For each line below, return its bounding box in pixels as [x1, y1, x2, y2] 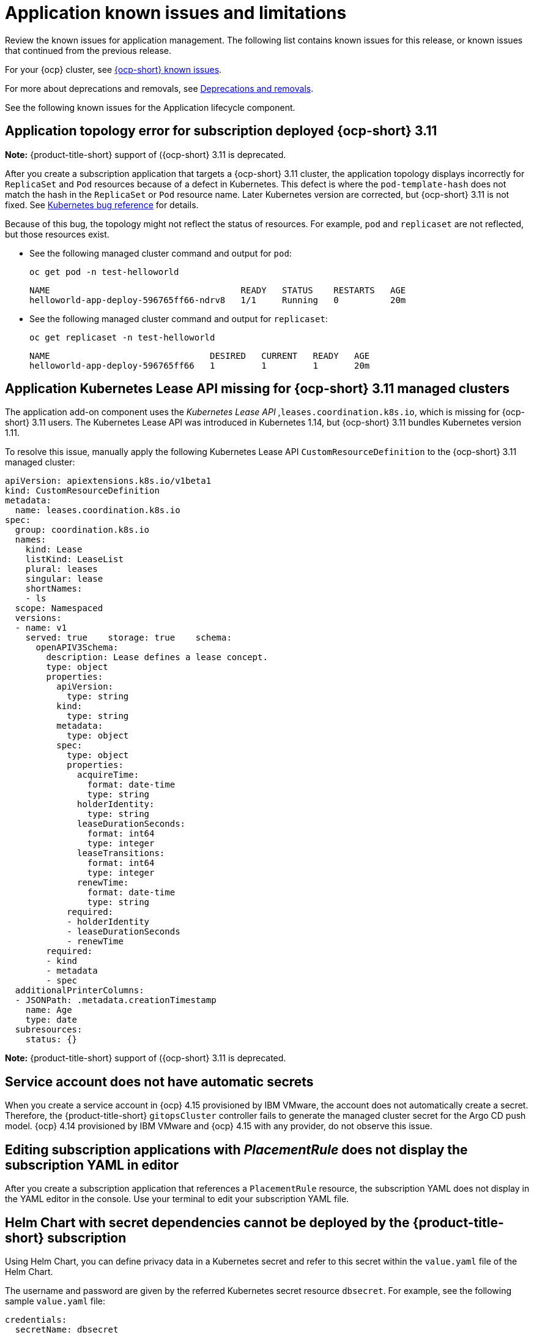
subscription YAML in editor [5, 1157, 179, 1173]
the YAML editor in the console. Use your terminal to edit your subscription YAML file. [5, 1194, 349, 1205]
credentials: [5, 1314, 67, 1325]
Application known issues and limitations [5, 2, 347, 23]
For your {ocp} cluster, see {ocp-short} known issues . [5, 64, 222, 75]
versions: [15, 613, 62, 623]
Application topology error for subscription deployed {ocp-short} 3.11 [5, 123, 437, 139]
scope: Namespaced [15, 603, 103, 614]
